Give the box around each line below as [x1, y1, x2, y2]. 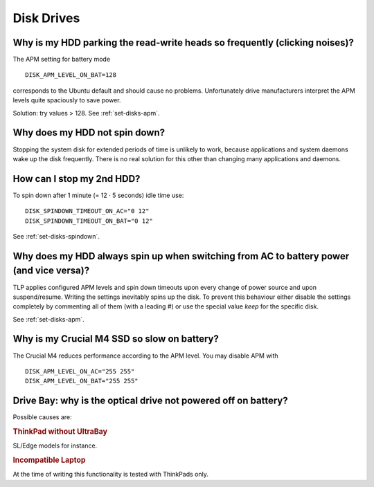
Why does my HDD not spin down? [12, 127, 166, 138]
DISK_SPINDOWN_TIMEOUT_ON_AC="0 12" [25, 208, 150, 215]
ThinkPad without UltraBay [12, 427, 107, 437]
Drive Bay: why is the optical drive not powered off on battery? [12, 395, 288, 407]
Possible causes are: [12, 413, 72, 421]
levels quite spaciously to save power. [12, 96, 121, 104]
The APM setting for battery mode [12, 55, 111, 64]
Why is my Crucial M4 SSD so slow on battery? [12, 333, 220, 345]
